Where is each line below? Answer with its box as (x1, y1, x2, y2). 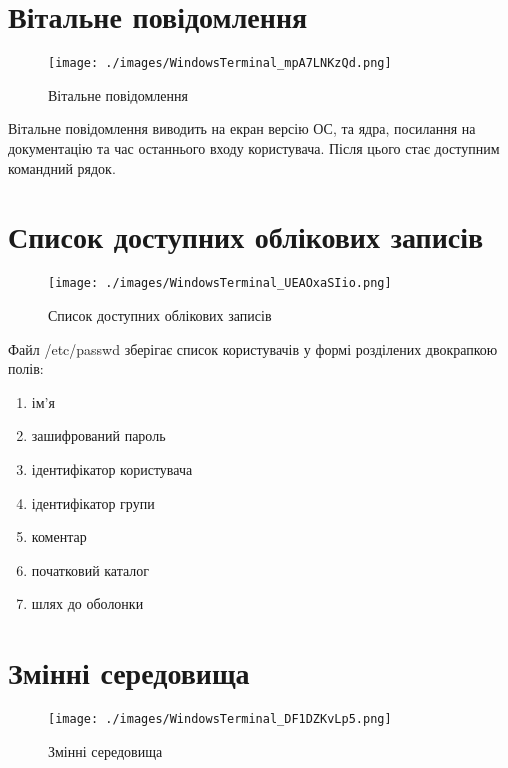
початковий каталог (31, 559, 150, 580)
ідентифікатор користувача (31, 458, 193, 479)
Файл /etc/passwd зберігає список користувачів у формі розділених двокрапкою (8, 338, 498, 359)
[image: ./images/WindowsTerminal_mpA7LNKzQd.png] (48, 56, 392, 71)
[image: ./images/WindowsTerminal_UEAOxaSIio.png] (48, 276, 392, 291)
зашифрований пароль (31, 425, 166, 446)
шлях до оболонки (31, 593, 144, 614)
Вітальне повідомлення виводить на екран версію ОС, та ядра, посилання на (8, 118, 476, 139)
